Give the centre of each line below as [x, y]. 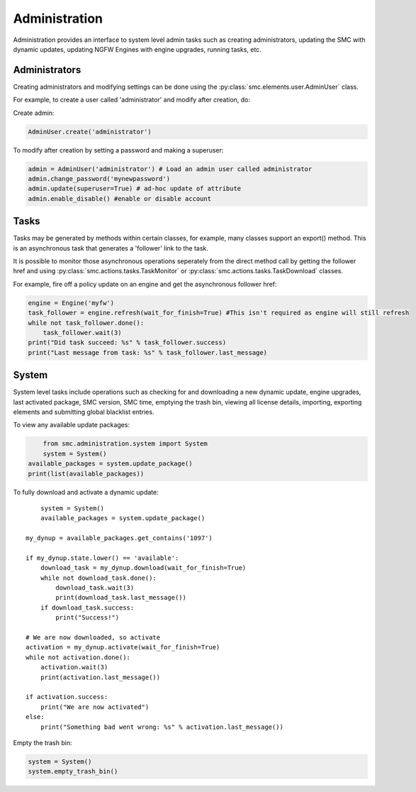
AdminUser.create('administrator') [90, 132]
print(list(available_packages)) [86, 473]
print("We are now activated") [95, 707]
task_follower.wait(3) [82, 332]
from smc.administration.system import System [125, 444]
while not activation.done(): [78, 657]
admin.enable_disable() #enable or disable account [120, 198]
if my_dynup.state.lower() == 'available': [102, 558]
